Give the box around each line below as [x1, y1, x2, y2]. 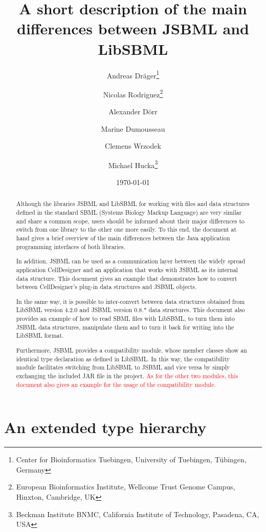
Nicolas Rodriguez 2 [103, 87, 163, 99]
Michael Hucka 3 [108, 158, 158, 170]
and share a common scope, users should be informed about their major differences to [16, 216, 245, 225]
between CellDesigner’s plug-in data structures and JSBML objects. [16, 282, 197, 291]
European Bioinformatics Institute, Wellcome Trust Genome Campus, [16, 481, 235, 492]
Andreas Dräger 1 [106, 68, 160, 80]
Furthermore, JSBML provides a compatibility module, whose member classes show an [16, 345, 247, 354]
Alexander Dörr [108, 106, 158, 116]
